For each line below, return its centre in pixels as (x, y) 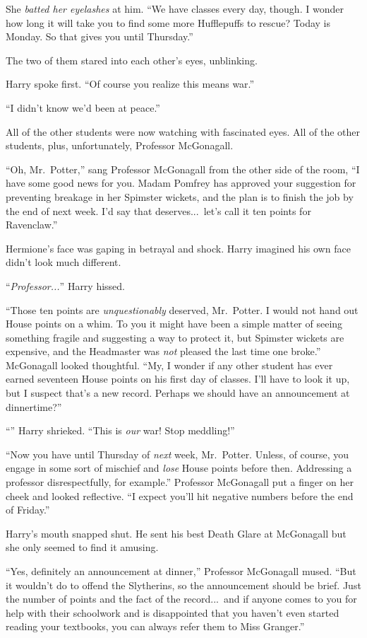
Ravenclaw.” (32, 225)
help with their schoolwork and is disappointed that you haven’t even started (173, 612)
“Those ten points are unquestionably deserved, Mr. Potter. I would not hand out (182, 309)
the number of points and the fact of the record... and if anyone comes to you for (181, 599)
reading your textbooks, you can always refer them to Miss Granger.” (155, 626)
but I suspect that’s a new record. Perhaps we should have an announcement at (178, 393)
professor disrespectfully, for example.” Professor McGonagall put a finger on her (180, 482)
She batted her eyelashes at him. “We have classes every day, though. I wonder (175, 8)
